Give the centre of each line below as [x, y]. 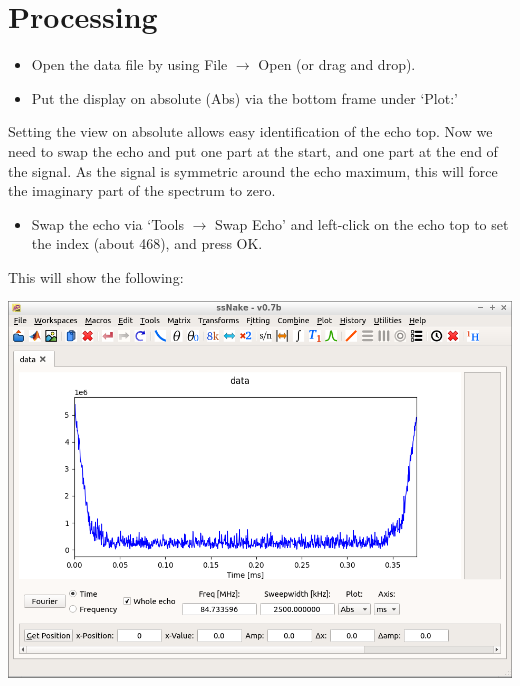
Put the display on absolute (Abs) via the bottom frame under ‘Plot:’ [244, 97]
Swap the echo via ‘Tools [107, 223]
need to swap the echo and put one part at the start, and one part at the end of [253, 150]
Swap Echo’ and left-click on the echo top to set [361, 223]
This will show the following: [96, 276]
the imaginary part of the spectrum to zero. [142, 190]
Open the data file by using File [129, 64]
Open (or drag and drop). [337, 64]
